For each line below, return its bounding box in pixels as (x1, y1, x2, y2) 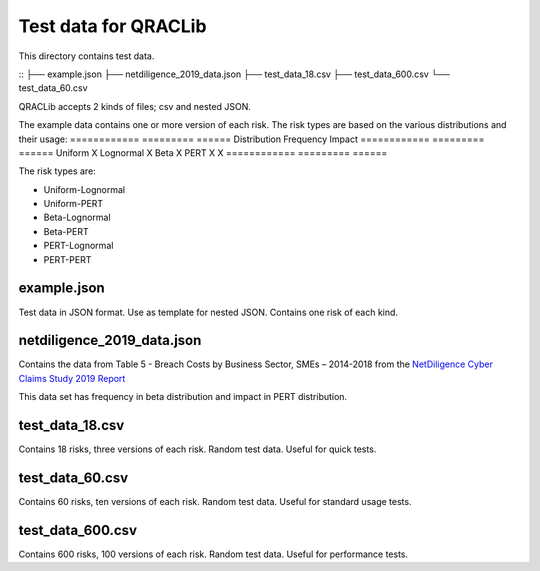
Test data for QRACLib (18, 15, 207, 37)
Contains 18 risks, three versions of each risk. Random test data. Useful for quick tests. (18, 443, 377, 455)
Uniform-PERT (43, 198, 104, 210)
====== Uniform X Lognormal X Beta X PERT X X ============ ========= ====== (18, 146, 388, 159)
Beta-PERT (43, 225, 89, 237)
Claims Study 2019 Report (18, 372, 126, 384)
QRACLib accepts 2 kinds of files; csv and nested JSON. (18, 100, 252, 112)
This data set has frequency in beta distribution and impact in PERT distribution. (18, 391, 348, 403)
